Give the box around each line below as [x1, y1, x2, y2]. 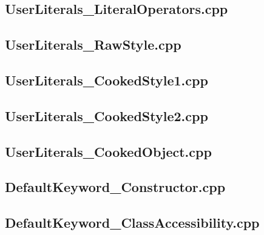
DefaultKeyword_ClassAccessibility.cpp [5, 213, 260, 232]
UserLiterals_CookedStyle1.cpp [5, 70, 208, 89]
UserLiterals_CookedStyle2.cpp [5, 106, 208, 125]
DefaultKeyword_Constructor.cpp [5, 177, 226, 196]
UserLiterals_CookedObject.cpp [5, 142, 212, 161]
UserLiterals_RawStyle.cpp [5, 35, 181, 54]
